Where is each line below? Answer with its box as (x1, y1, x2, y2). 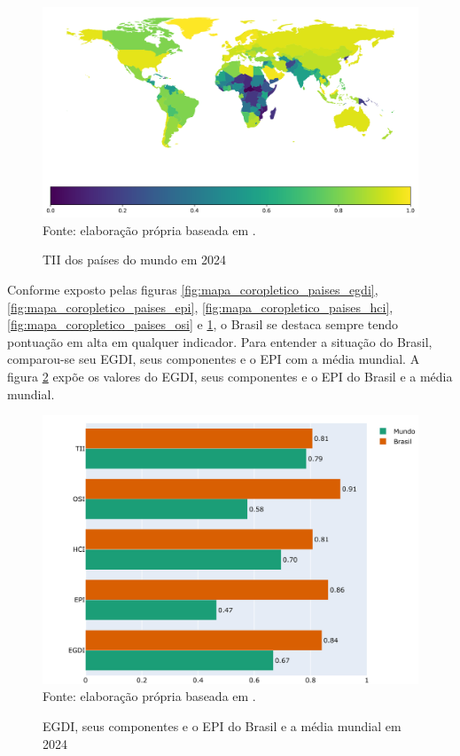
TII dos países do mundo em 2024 (43, 250, 227, 269)
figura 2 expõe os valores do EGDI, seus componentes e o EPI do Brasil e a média (7, 367, 453, 385)
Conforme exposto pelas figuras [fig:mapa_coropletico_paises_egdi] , (7, 280, 378, 299)
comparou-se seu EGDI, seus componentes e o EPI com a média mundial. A (7, 350, 420, 368)
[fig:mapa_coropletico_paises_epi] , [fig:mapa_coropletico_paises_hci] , (7, 297, 394, 316)
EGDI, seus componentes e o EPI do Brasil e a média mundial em (43, 717, 402, 736)
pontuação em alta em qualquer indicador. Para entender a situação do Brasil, (7, 332, 433, 350)
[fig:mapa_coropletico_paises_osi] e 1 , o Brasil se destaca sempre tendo (7, 315, 399, 334)
